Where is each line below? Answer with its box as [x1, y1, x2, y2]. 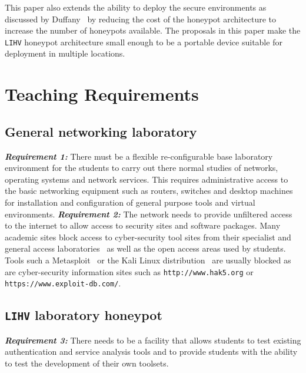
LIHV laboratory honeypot [5, 306, 162, 324]
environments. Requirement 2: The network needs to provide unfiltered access [5, 207, 292, 220]
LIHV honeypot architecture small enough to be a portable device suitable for [5, 35, 282, 48]
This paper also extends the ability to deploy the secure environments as [5, 1, 267, 13]
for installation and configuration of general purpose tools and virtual [5, 196, 255, 208]
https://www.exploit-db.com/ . [5, 277, 121, 289]
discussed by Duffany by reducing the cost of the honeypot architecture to [5, 12, 277, 25]
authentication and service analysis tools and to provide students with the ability [5, 345, 298, 358]
